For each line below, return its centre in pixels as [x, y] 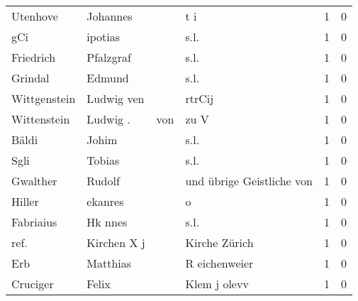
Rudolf [103, 181]
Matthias [109, 263]
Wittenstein [41, 119]
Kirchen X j [116, 242]
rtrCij [200, 98]
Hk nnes [107, 222]
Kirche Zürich [219, 242]
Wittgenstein [44, 98]
